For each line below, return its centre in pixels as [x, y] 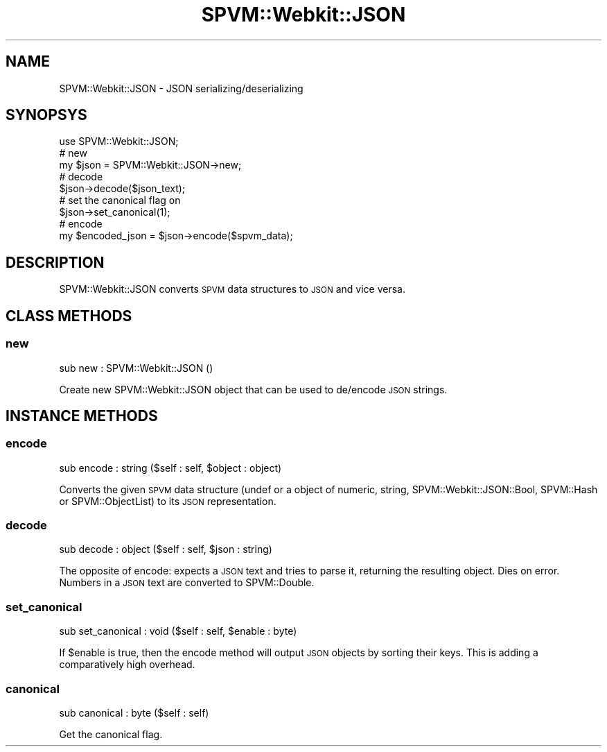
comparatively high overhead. [127, 665]
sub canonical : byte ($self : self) [134, 712]
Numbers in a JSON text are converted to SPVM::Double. [187, 583]
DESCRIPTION [55, 262]
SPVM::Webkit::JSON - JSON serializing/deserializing [181, 88]
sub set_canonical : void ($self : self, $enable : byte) [178, 631]
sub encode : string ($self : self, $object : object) [170, 468]
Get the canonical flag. [111, 734]
